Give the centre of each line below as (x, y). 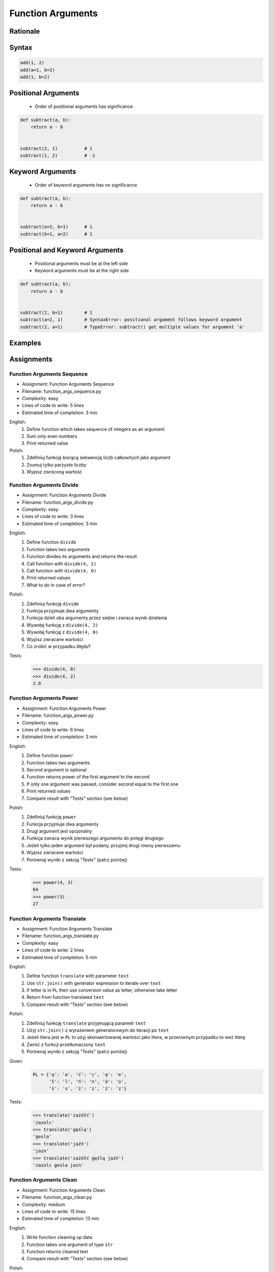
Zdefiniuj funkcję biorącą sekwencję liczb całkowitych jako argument (98, 457)
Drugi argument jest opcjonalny (59, 831)
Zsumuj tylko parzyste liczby (57, 465)
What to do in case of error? (56, 585)
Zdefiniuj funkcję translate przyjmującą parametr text (86, 1023)
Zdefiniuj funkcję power (52, 817)
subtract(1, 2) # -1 (58, 155)
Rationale (25, 31)
